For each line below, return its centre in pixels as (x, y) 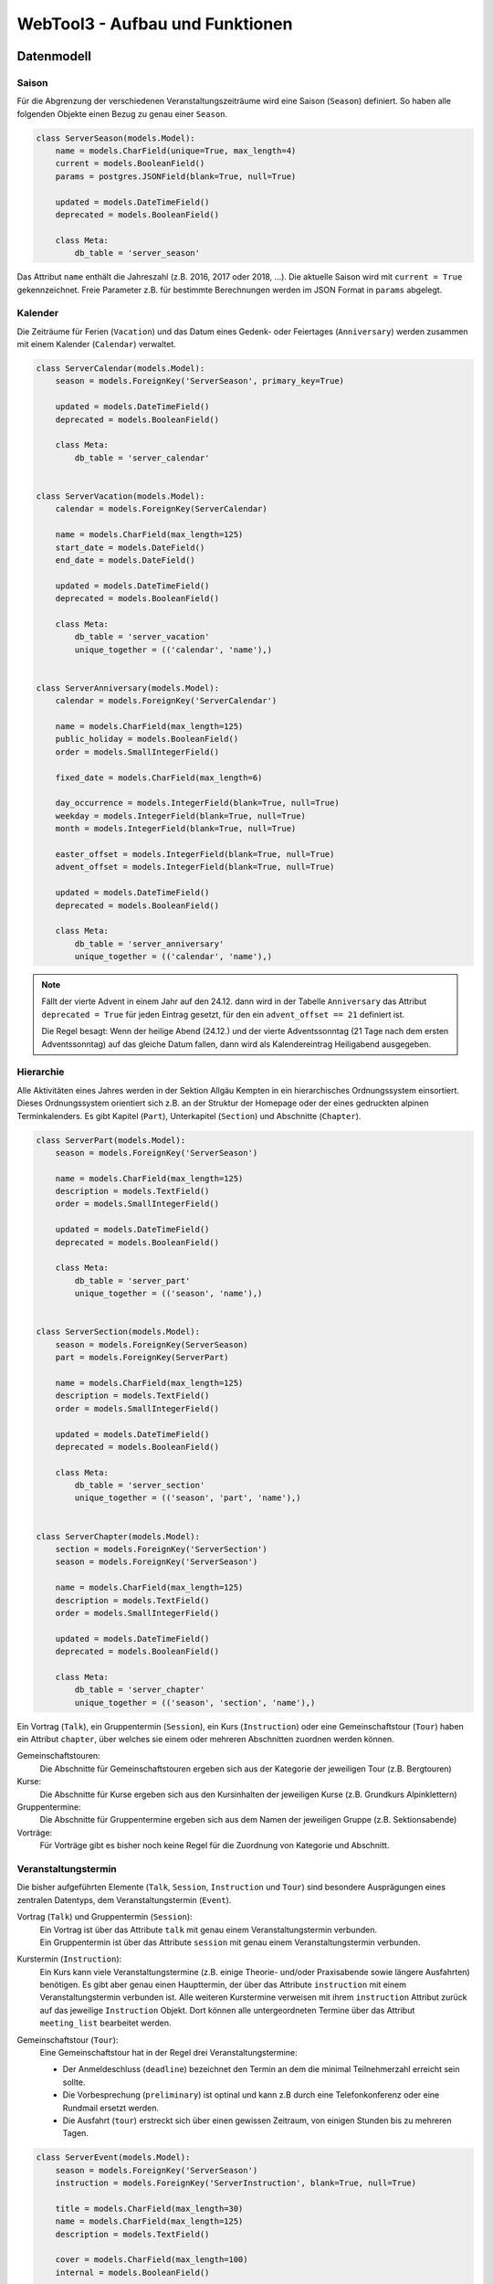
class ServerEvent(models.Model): (113, 2157)
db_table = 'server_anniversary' (149, 944)
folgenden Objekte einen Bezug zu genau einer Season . (122, 113)
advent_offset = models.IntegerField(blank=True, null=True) (195, 867)
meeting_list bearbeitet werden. (106, 2023)
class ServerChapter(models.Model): (118, 1536)
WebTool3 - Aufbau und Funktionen (155, 24)
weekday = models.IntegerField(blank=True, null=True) (180, 816)
